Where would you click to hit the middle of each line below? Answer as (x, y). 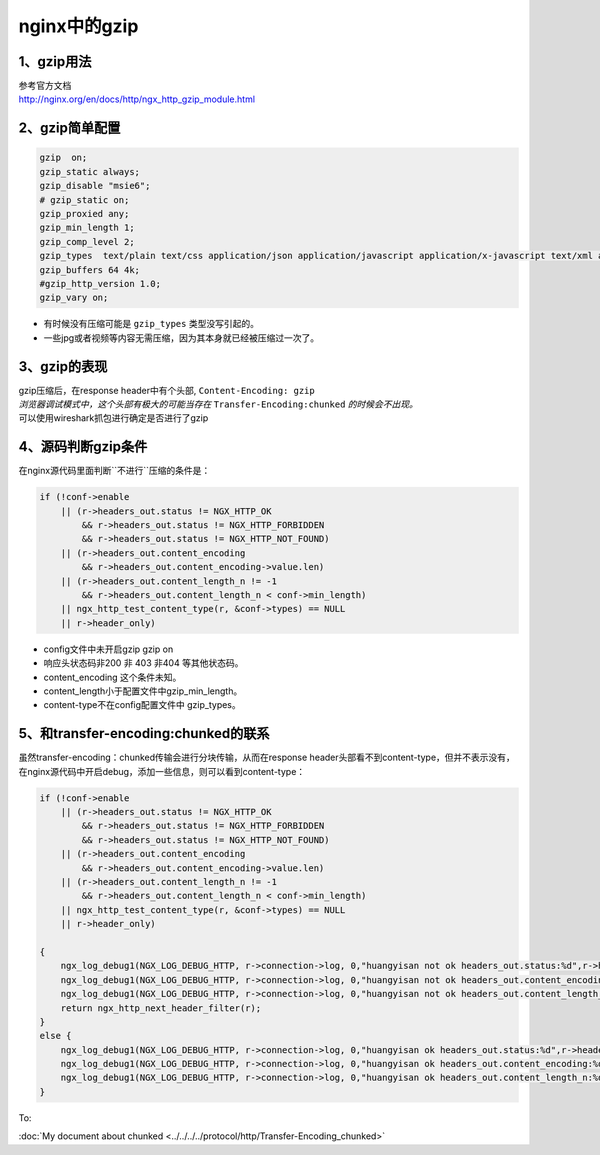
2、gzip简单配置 (69, 128)
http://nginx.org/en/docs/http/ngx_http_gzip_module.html (136, 99)
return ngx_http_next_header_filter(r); (161, 1008)
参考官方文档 (45, 86)
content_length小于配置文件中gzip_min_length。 (143, 691)
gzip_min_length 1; (87, 228)
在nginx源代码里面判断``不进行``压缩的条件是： (114, 471)
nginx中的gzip (78, 26)
